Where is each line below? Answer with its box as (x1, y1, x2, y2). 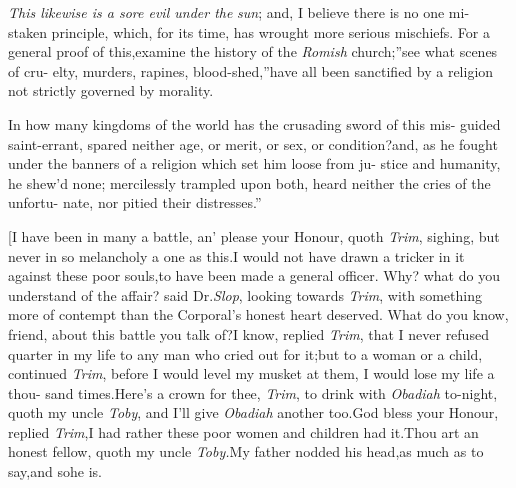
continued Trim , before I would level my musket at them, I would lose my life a (8, 363, 495, 384)
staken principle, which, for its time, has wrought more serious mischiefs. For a (8, 21, 491, 42)
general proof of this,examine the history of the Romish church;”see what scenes (8, 41, 498, 62)
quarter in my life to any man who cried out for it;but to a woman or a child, (8, 343, 483, 364)
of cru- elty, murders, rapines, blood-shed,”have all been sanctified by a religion (8, 60, 494, 81)
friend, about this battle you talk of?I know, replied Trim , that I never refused (8, 323, 489, 344)
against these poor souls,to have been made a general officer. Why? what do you (8, 265, 500, 286)
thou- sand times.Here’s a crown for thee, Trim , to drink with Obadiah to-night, (8, 382, 498, 403)
